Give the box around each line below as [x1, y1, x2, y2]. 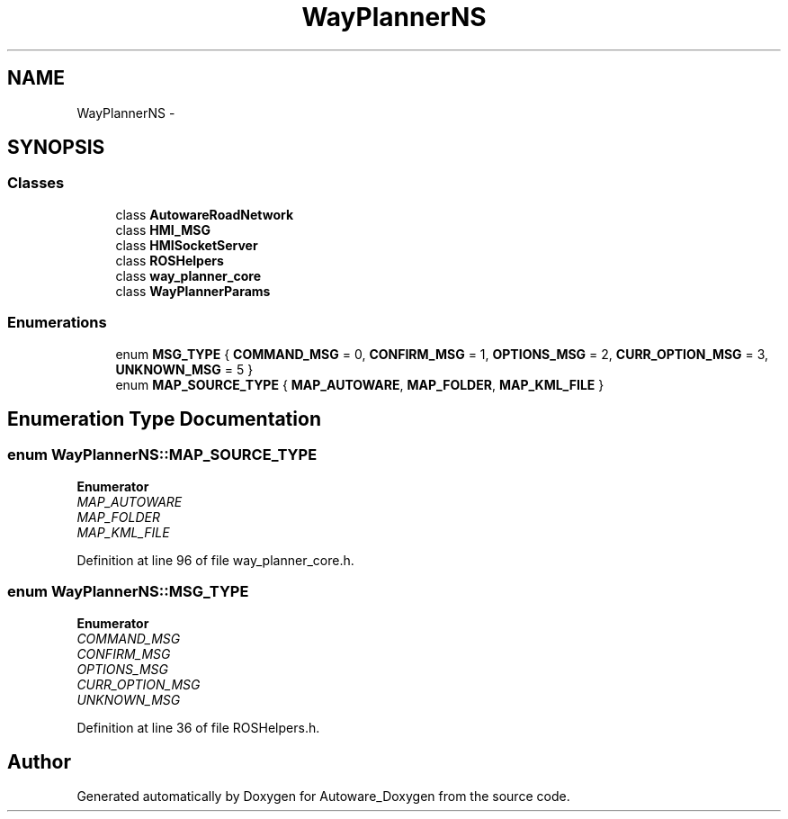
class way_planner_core [115, 267, 261, 283]
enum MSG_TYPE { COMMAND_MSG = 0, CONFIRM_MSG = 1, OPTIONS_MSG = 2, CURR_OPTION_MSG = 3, [115, 346, 769, 362]
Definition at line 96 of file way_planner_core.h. [76, 552, 354, 568]
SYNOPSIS [7, 136, 105, 159]
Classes [7, 174, 65, 193]
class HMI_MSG [115, 221, 210, 238]
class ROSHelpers [115, 252, 224, 268]
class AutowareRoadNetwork [115, 206, 294, 222]
